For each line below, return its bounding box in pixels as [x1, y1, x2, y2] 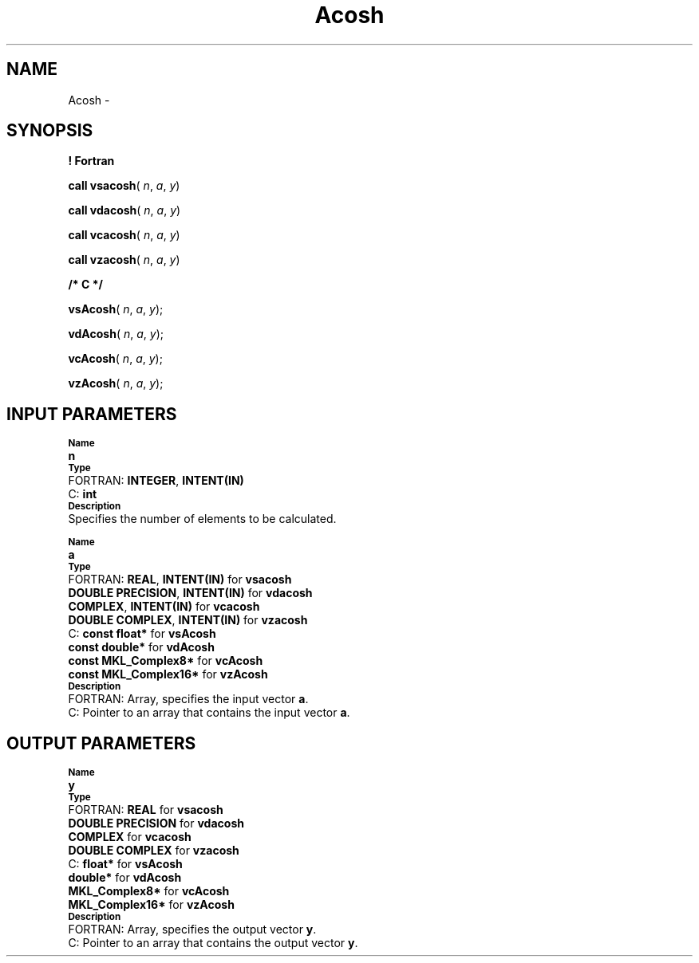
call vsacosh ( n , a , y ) [68, 179, 180, 193]
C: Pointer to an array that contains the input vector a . [68, 706, 350, 720]
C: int [68, 487, 97, 501]
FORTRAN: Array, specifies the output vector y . [68, 922, 317, 937]
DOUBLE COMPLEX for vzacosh [68, 843, 239, 858]
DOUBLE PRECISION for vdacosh [68, 816, 244, 831]
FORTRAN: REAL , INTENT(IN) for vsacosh [68, 572, 292, 587]
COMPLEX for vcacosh [68, 830, 192, 844]
